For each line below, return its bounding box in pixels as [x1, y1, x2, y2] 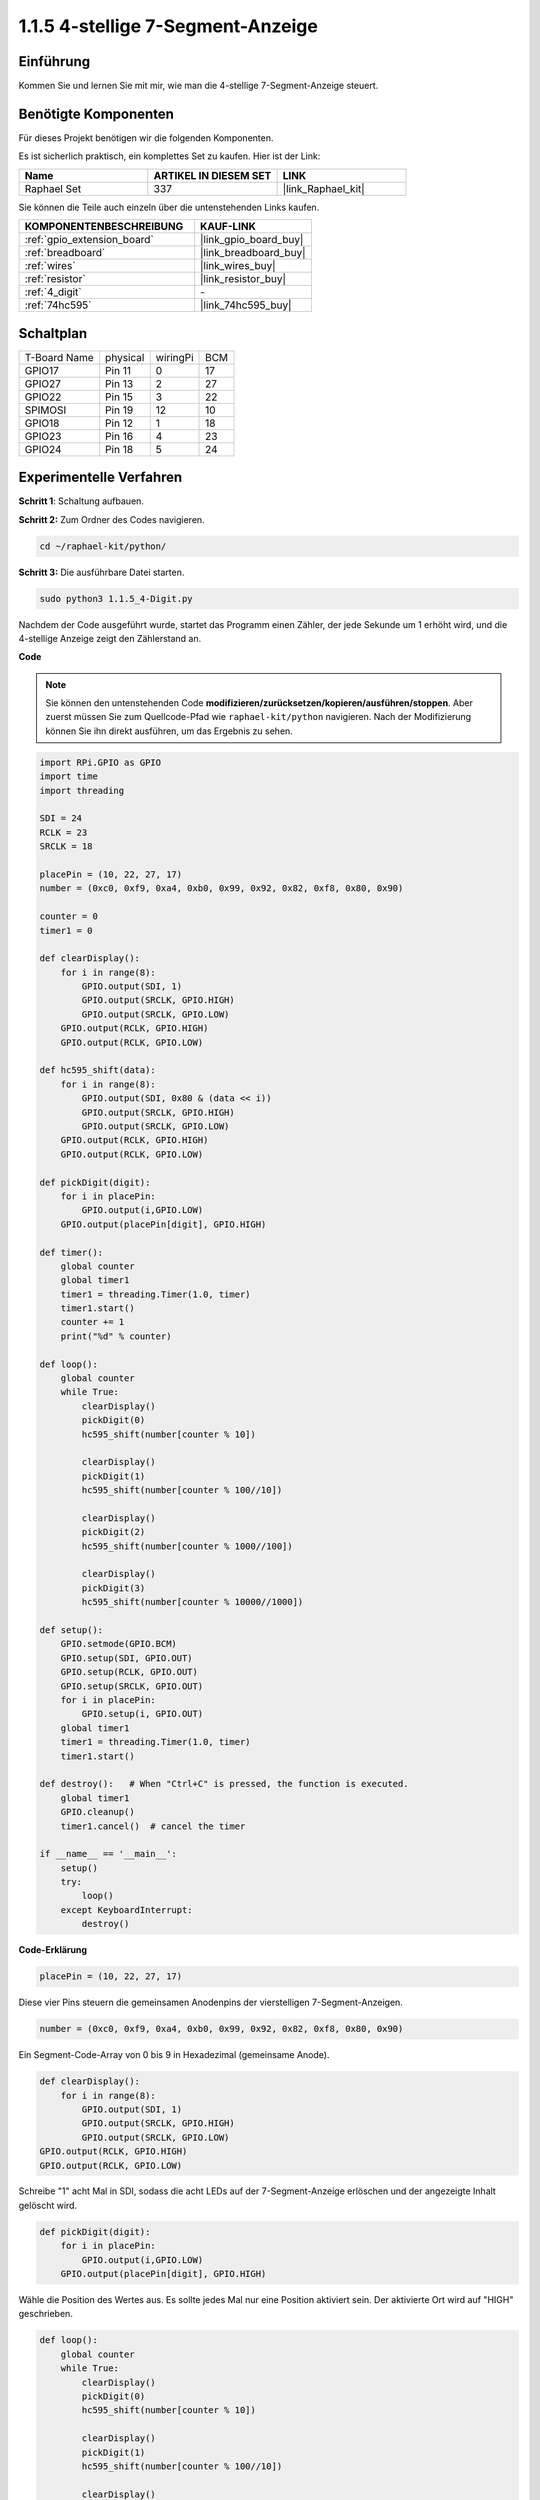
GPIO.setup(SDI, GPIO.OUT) [60, 1652, 194, 1664]
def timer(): [39, 1246, 104, 1258]
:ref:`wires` [24, 259, 76, 273]
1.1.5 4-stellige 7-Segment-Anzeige [18, 15, 319, 37]
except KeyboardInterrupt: [60, 1904, 194, 1915]
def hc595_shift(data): [39, 1065, 157, 1076]
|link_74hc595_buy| [200, 298, 292, 312]
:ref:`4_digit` [24, 285, 82, 299]
